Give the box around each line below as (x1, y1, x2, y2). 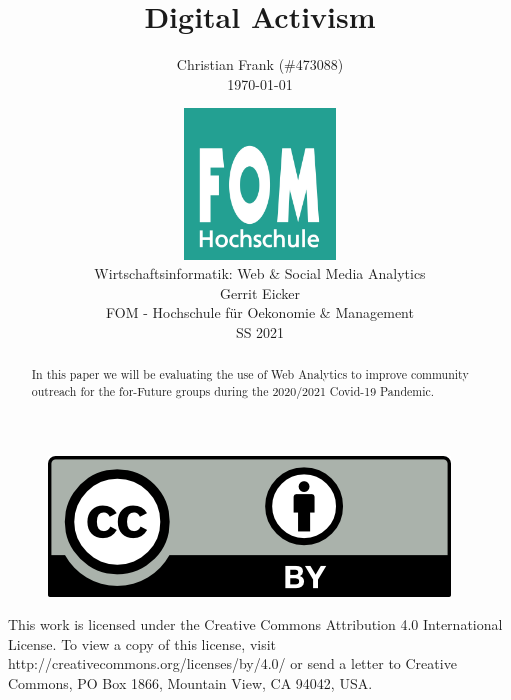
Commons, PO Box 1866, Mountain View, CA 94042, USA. (8, 672, 373, 693)
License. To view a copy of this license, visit (8, 633, 277, 654)
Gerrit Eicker (219, 282, 301, 303)
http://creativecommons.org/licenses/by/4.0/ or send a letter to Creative (8, 653, 457, 674)
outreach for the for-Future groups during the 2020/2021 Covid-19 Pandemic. (31, 382, 435, 399)
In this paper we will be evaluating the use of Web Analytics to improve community (31, 366, 469, 383)
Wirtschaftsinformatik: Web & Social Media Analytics (94, 263, 426, 284)
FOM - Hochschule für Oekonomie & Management (106, 302, 414, 323)
